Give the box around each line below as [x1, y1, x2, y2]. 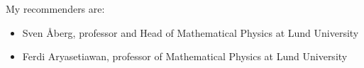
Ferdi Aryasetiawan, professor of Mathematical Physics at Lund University [22, 49, 348, 64]
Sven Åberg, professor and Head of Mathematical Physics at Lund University [22, 25, 359, 40]
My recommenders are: [6, 1, 105, 16]
